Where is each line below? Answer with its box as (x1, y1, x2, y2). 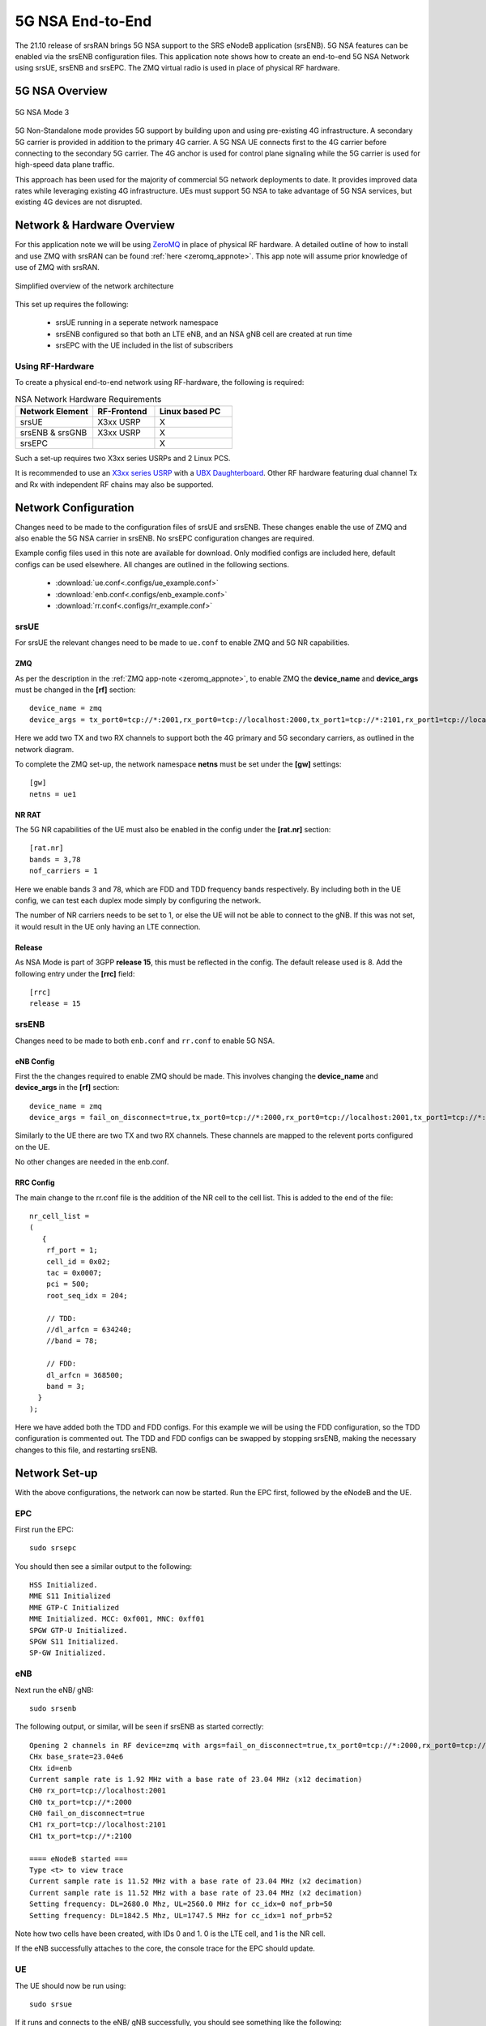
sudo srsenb (29, 1703, 77, 1713)
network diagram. (15, 744, 75, 754)
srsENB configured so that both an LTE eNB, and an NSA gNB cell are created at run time (55, 329, 352, 339)
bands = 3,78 (29, 855, 81, 864)
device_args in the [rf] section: (15, 1083, 120, 1092)
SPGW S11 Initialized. (29, 1637, 120, 1647)
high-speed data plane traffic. (15, 160, 115, 169)
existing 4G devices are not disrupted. (15, 197, 143, 207)
